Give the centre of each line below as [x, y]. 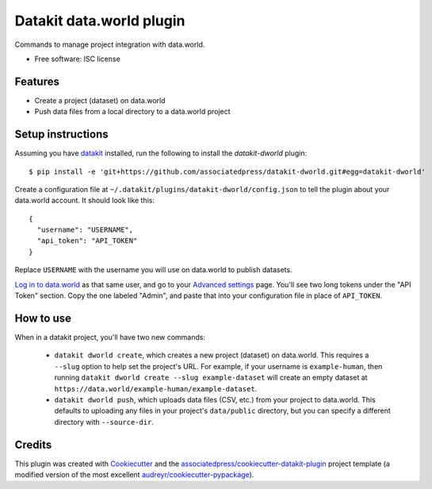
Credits [33, 445]
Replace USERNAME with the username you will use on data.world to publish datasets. [153, 270]
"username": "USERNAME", [85, 230]
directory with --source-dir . [104, 422]
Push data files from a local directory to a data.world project [132, 112]
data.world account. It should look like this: [84, 200]
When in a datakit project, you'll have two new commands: [110, 337]
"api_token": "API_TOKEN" [87, 241]
